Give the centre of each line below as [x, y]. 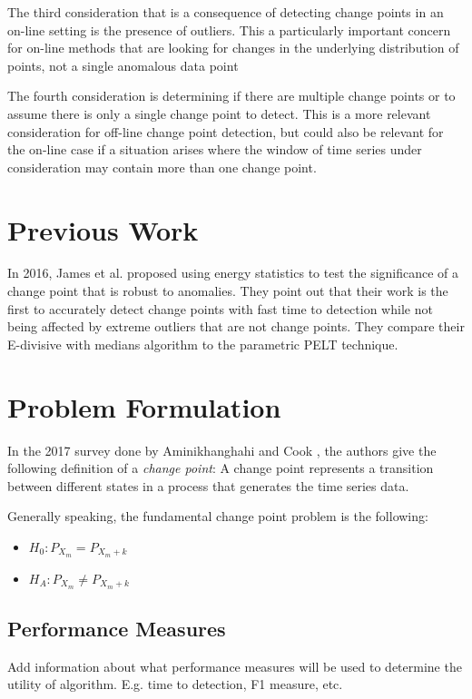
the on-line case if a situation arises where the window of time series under [215, 149]
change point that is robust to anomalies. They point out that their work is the [228, 291]
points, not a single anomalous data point [123, 65]
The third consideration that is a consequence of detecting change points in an [226, 12]
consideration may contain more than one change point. [162, 167]
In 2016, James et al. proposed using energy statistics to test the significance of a [233, 273]
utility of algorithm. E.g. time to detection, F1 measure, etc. [175, 684]
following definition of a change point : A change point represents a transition [221, 468]
